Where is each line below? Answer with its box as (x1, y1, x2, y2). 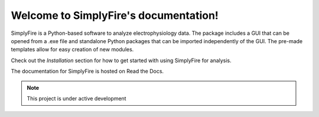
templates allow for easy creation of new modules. (11, 46, 134, 53)
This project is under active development (27, 95, 126, 102)
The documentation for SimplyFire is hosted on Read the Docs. (11, 68, 164, 75)
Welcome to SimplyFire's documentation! (11, 9, 219, 22)
